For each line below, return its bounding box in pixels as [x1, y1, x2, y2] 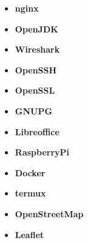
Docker [15, 166, 46, 179]
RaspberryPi [15, 146, 70, 159]
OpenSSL [15, 84, 55, 97]
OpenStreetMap [15, 207, 84, 220]
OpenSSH [15, 63, 57, 76]
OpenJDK [15, 22, 58, 35]
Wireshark [15, 43, 60, 56]
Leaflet [15, 228, 44, 241]
